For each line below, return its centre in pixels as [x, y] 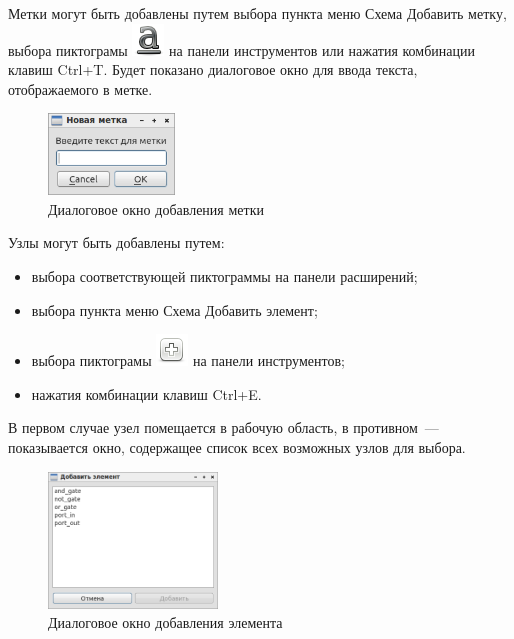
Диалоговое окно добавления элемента [165, 622]
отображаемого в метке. [80, 88]
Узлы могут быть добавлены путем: [116, 242]
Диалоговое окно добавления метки [156, 208]
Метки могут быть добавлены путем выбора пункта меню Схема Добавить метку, [257, 13]
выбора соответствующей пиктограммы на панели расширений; [224, 276]
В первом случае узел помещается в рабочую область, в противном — [223, 427]
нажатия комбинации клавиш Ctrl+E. [146, 393]
